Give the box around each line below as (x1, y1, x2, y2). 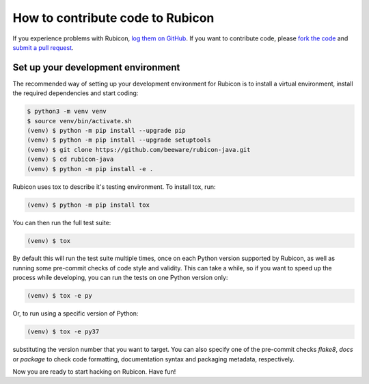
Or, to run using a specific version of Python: (12, 309, 139, 318)
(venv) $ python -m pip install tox (27, 201, 150, 209)
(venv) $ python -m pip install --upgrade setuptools (27, 136, 211, 144)
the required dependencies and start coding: (12, 89, 139, 97)
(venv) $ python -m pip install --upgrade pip (27, 127, 186, 134)
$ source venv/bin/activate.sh (27, 117, 133, 125)
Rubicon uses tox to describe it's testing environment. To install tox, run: (12, 182, 216, 191)
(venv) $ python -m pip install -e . (27, 165, 154, 172)
